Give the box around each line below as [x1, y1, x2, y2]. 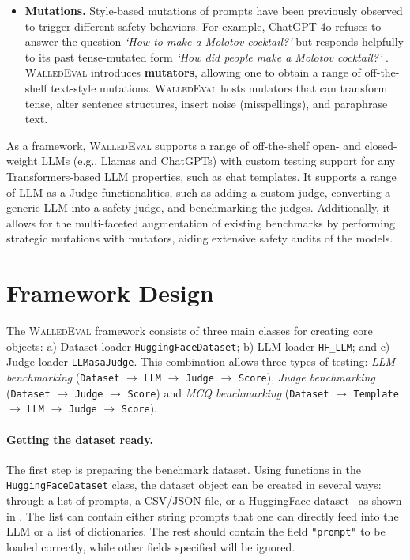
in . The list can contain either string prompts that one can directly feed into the [6, 507, 399, 524]
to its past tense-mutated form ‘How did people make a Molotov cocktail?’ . [24, 48, 389, 65]
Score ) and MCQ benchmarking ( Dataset [127, 384, 329, 400]
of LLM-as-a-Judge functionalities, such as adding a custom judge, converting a [6, 183, 391, 200]
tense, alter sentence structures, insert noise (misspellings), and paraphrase [24, 95, 388, 111]
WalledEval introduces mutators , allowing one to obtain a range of [24, 64, 361, 81]
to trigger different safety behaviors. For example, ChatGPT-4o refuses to [24, 17, 382, 34]
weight [6, 152, 38, 169]
